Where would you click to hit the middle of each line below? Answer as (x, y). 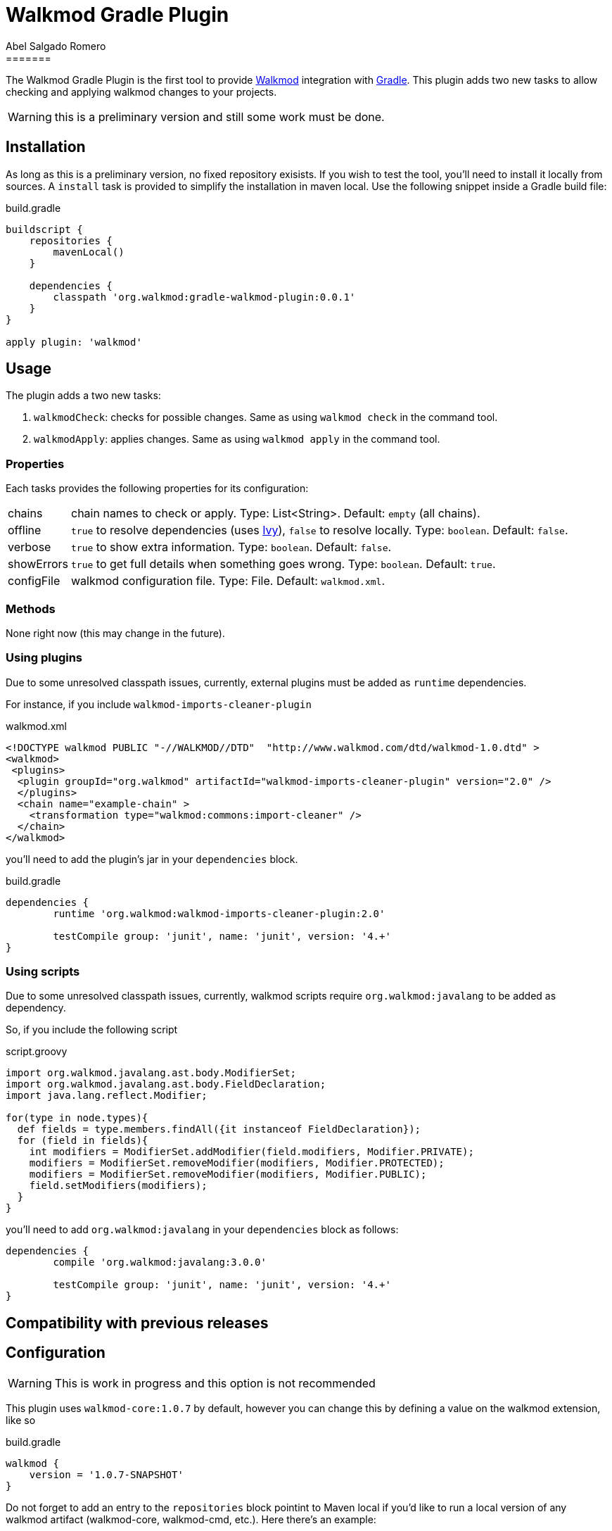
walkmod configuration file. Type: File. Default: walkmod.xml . (228, 581)
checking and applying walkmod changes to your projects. (141, 92)
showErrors (38, 564)
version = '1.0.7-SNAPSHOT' (106, 1474)
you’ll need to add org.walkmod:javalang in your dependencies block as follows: (202, 1230)
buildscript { (44, 229)
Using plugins (44, 658)
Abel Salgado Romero (56, 46)
